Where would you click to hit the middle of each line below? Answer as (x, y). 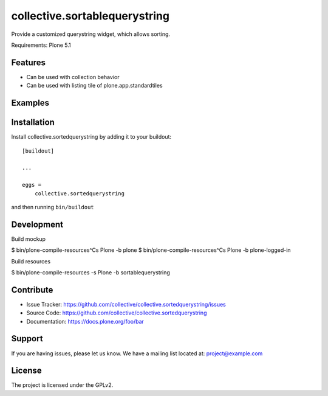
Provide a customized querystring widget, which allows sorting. (91, 34)
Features (28, 62)
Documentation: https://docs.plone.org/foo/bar (85, 321)
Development (37, 224)
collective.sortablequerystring (91, 16)
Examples (30, 103)
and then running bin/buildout (53, 207)
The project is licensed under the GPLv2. (62, 385)
